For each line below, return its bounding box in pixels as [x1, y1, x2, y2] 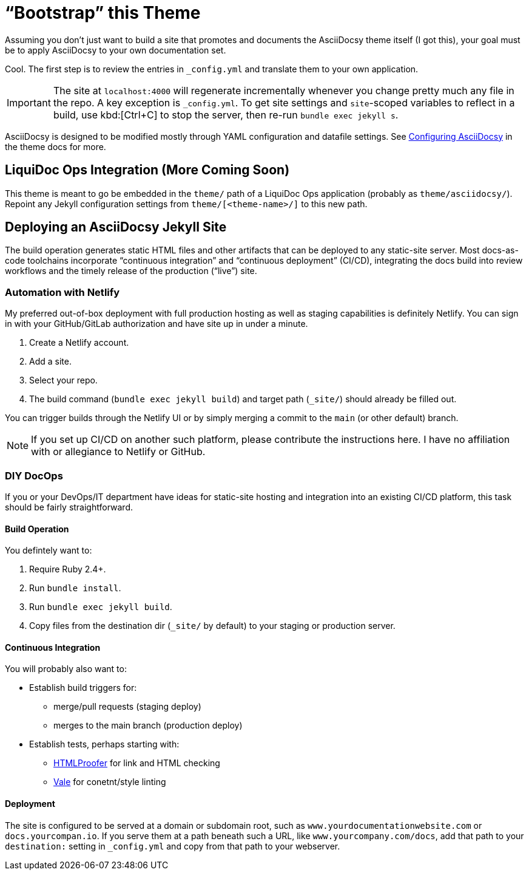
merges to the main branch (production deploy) [53, 720, 243, 731]
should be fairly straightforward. [5, 501, 133, 512]
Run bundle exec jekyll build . [29, 602, 172, 612]
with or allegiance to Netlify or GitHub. [31, 445, 206, 458]
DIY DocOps [5, 469, 63, 482]
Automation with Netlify [5, 286, 120, 298]
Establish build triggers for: [29, 682, 137, 693]
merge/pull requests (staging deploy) [53, 701, 201, 712]
